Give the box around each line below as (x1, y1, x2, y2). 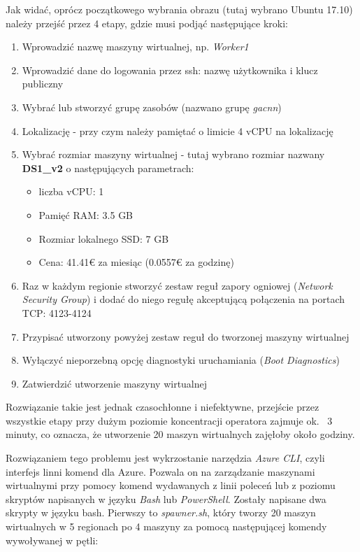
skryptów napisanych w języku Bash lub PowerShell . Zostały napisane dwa (6, 491, 326, 506)
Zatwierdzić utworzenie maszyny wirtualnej (22, 376, 208, 390)
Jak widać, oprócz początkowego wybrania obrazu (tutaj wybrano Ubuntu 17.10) (6, 2, 353, 16)
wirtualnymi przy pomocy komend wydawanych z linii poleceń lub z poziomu (6, 478, 336, 493)
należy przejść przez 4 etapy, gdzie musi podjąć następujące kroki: (6, 15, 288, 30)
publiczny (22, 76, 64, 91)
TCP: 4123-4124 (22, 305, 92, 320)
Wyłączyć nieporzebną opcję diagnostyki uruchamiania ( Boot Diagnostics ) (22, 353, 340, 367)
